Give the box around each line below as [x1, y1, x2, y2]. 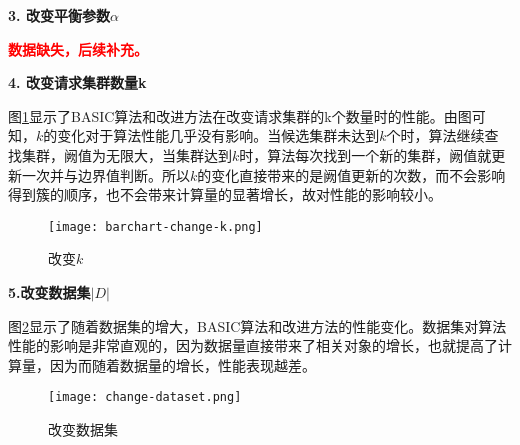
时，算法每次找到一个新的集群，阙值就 [239, 144, 492, 165]
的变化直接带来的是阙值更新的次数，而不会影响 [197, 164, 506, 185]
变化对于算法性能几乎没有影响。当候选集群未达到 [57, 125, 380, 146]
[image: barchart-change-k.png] [48, 219, 263, 234]
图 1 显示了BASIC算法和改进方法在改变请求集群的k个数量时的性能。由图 [8, 105, 472, 126]
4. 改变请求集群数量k [8, 72, 147, 93]
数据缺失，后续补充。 [8, 38, 148, 59]
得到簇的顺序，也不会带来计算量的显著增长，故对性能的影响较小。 [8, 184, 442, 205]
